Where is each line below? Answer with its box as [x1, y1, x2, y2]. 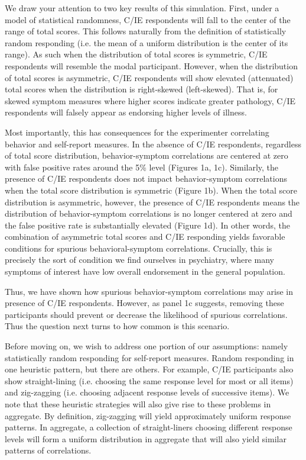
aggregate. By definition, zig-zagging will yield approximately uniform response [5, 409, 291, 422]
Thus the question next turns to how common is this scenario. [5, 320, 230, 332]
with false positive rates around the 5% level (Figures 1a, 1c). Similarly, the [5, 160, 279, 173]
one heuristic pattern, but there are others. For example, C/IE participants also [5, 363, 294, 375]
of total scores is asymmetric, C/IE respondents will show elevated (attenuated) [5, 71, 294, 83]
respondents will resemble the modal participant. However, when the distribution [5, 59, 298, 72]
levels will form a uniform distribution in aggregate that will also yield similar [5, 432, 287, 445]
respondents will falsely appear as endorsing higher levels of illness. [5, 106, 247, 118]
